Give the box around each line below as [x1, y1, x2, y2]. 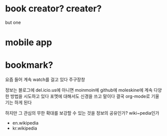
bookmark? [5, 60, 53, 71]
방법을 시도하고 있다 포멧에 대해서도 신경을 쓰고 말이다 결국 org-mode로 [10, 93, 150, 99]
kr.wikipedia [12, 125, 37, 132]
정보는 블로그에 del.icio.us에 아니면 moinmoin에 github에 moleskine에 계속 [5, 87, 153, 93]
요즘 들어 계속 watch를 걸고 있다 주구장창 [5, 76, 85, 82]
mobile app [5, 37, 52, 48]
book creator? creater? [5, 3, 102, 14]
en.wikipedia [12, 120, 39, 126]
